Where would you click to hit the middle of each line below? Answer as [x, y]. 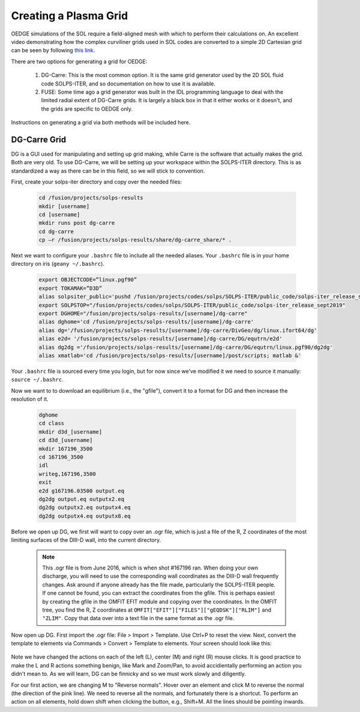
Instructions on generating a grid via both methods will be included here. [101, 123]
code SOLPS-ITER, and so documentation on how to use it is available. [128, 84]
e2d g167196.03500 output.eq [82, 491]
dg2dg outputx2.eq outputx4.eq [85, 508]
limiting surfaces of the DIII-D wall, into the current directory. [86, 540]
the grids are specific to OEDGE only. [87, 109]
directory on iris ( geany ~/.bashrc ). [58, 264]
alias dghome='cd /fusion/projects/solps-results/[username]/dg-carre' [146, 322]
